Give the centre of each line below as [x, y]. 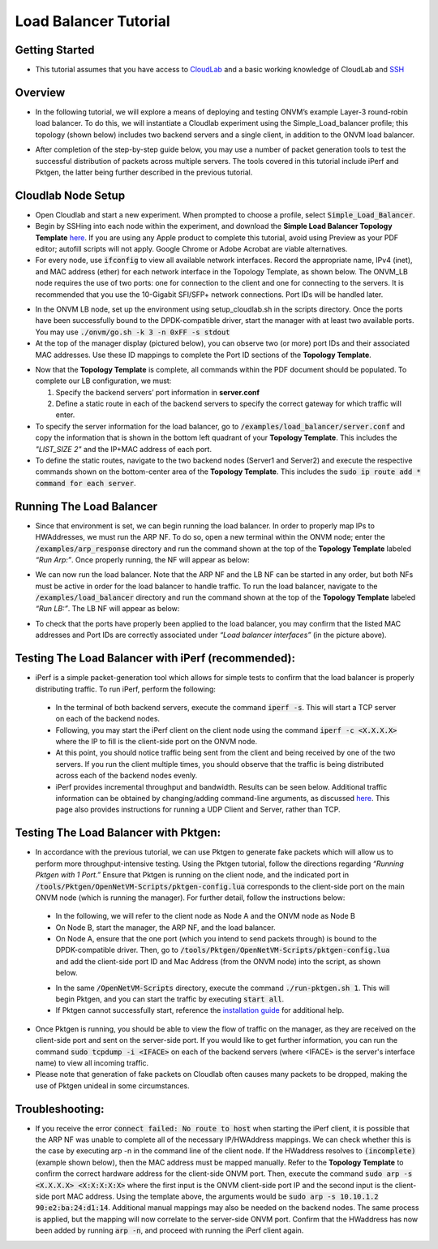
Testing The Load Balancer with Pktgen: [118, 833]
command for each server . [86, 483]
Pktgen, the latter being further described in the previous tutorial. [144, 172]
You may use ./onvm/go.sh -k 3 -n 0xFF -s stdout [133, 332]
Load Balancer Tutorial [92, 21]
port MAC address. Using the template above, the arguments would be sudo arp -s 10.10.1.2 [215, 1196]
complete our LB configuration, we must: [103, 381]
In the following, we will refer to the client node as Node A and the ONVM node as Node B [206, 916]
